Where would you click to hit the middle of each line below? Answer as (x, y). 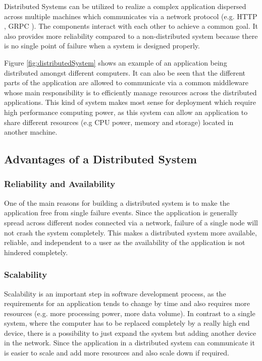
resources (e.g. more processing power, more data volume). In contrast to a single (130, 313)
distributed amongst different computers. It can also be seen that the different (125, 72)
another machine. (31, 132)
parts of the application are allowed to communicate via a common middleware (126, 82)
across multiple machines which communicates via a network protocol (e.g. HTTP (131, 16)
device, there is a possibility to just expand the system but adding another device (130, 333)
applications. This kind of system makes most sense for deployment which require (130, 102)
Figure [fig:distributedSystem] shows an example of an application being (116, 62)
